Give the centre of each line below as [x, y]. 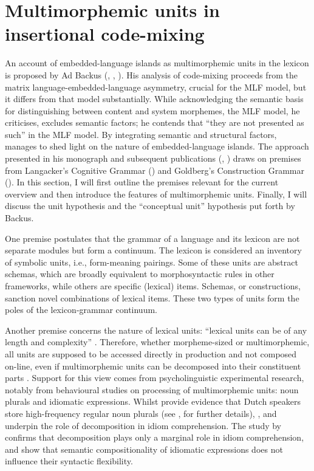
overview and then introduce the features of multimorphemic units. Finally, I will [156, 194]
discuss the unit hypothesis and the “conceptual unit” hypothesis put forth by [150, 206]
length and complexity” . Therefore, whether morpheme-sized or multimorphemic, [157, 342]
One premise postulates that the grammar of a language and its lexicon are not [152, 238]
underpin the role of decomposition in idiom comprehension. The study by [143, 425]
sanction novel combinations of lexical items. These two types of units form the [152, 297]
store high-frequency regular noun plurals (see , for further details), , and [141, 413]
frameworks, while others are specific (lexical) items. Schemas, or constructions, [153, 286]
